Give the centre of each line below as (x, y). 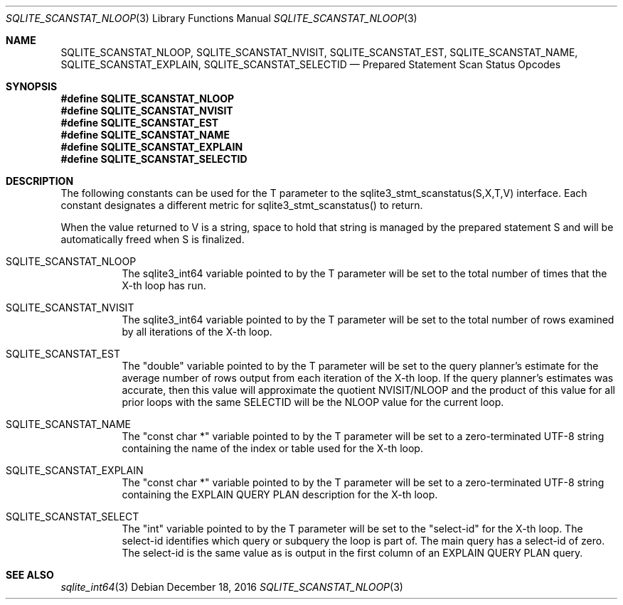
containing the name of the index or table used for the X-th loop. (272, 448)
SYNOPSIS (32, 86)
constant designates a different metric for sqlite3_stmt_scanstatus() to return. (242, 205)
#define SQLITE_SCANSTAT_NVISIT (147, 111)
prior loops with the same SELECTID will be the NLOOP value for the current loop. (313, 402)
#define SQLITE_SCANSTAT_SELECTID (154, 159)
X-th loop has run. (164, 285)
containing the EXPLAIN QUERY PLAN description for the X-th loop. (280, 494)
